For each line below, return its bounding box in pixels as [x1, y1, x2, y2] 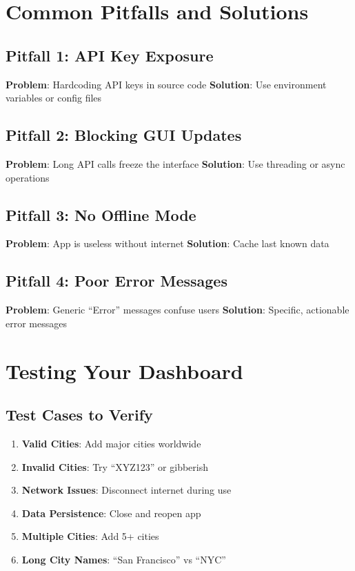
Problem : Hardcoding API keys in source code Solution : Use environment [6, 77, 327, 91]
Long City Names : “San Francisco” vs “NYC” [21, 552, 226, 566]
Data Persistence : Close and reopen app [21, 505, 201, 520]
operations [6, 170, 50, 184]
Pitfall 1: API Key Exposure [6, 44, 214, 66]
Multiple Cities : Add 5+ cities [21, 529, 159, 543]
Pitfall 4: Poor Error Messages [6, 270, 227, 291]
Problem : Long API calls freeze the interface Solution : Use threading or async [6, 156, 345, 171]
